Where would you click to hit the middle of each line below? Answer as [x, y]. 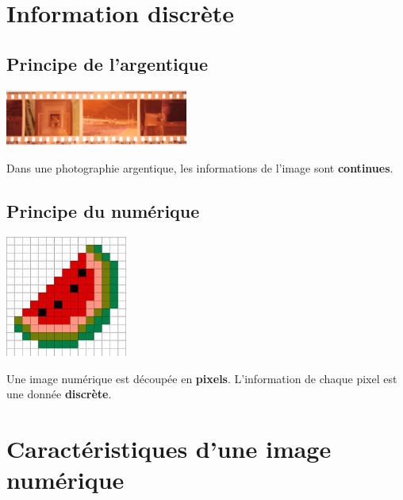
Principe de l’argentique [107, 63]
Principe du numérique [103, 210]
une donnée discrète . [59, 394]
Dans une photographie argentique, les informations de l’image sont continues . [200, 167]
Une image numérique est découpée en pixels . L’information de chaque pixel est [202, 378]
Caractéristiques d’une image [169, 449]
